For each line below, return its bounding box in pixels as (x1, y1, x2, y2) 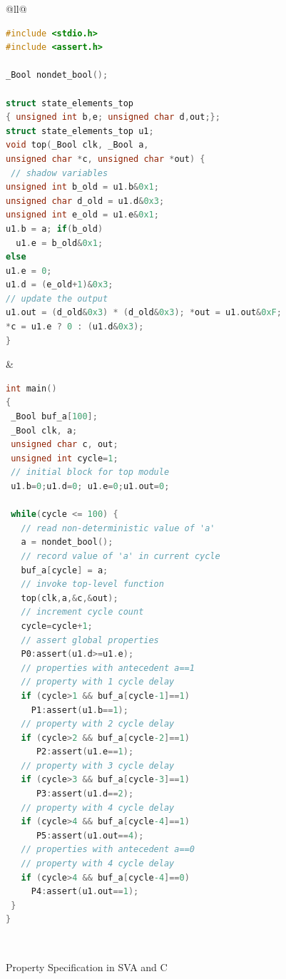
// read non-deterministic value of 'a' (21, 523, 215, 533)
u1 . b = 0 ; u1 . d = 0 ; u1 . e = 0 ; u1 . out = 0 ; (11, 481, 170, 491)
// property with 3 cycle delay (21, 760, 175, 771)
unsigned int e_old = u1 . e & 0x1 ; (6, 210, 159, 220)
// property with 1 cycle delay (21, 677, 175, 687)
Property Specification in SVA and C (6, 959, 168, 974)
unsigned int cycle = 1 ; (11, 453, 118, 463)
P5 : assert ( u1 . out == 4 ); (36, 830, 144, 841)
